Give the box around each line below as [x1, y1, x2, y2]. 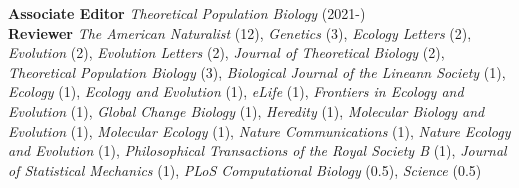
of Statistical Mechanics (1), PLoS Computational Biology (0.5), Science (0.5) [8, 159, 482, 180]
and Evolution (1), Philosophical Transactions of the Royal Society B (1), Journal [8, 140, 507, 161]
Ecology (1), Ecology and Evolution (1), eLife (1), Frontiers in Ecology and [8, 81, 464, 102]
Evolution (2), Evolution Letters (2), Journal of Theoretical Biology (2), [8, 42, 445, 63]
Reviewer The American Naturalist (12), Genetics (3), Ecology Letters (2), [8, 22, 472, 43]
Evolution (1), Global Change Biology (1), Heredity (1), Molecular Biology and [8, 100, 485, 121]
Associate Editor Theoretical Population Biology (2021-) [8, 3, 366, 23]
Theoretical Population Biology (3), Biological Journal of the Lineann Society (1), [8, 61, 506, 82]
